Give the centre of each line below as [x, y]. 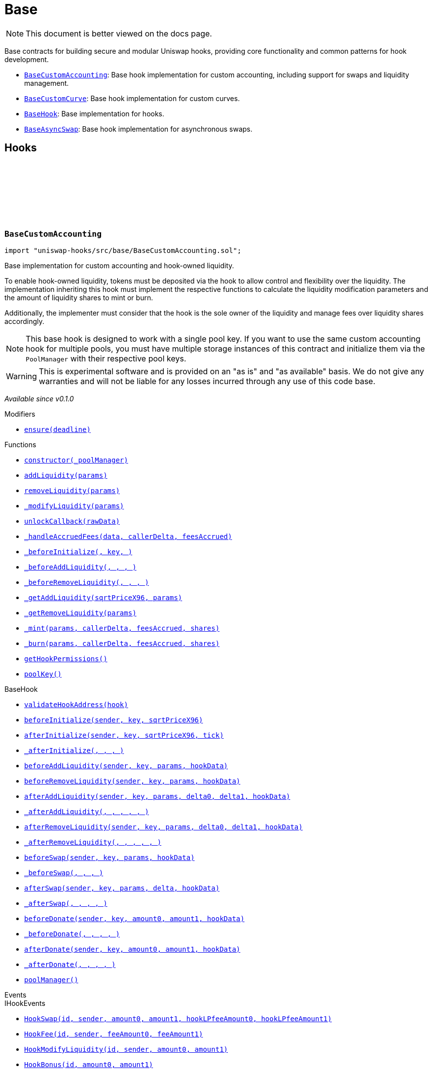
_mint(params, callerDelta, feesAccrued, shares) [122, 628]
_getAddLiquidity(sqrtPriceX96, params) [103, 597]
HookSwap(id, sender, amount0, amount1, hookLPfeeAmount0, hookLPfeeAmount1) [178, 1018]
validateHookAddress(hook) [76, 704]
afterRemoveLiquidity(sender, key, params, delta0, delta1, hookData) [163, 827]
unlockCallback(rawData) [72, 521]
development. [27, 59]
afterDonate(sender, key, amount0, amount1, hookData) [132, 949]
